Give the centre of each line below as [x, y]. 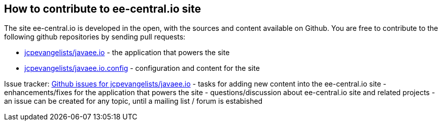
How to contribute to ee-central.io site [103, 9]
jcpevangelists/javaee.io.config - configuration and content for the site [142, 68]
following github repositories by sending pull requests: [95, 37]
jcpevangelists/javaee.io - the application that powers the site [127, 53]
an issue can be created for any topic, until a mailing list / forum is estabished [133, 101]
